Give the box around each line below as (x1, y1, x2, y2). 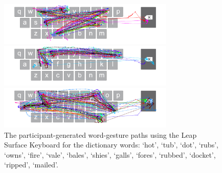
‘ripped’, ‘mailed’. (4, 159, 58, 170)
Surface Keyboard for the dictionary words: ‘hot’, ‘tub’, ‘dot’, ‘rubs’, (4, 139, 218, 150)
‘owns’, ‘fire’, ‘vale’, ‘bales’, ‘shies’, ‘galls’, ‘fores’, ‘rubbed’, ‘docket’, (4, 149, 216, 160)
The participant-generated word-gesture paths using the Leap (4, 129, 197, 140)
